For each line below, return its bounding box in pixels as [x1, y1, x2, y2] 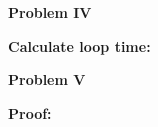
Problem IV [8, 2, 92, 22]
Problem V [8, 69, 86, 90]
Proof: [8, 102, 52, 123]
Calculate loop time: [8, 35, 151, 56]
